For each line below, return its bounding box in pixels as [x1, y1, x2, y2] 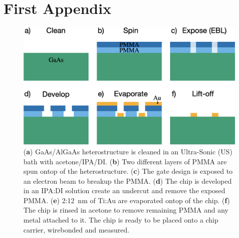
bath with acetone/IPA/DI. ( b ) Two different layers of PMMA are [23, 156, 227, 166]
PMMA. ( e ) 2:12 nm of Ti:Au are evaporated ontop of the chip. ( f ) [23, 195, 230, 205]
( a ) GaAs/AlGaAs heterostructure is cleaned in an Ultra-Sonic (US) [23, 146, 233, 156]
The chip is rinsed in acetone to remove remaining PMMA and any [23, 205, 229, 215]
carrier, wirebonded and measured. [23, 224, 130, 235]
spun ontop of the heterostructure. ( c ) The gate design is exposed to [23, 166, 233, 176]
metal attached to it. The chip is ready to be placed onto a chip [23, 215, 219, 225]
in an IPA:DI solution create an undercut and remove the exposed [23, 185, 226, 196]
